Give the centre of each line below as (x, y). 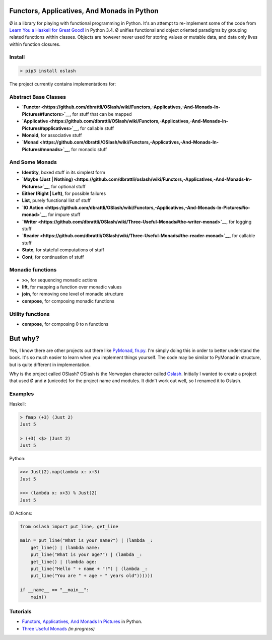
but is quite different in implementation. (50, 365)
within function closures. (35, 44)
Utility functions (29, 314)
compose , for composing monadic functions (68, 301)
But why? (24, 338)
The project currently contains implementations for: (63, 84)
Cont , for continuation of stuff (53, 257)
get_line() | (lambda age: (64, 562)
